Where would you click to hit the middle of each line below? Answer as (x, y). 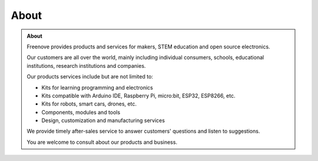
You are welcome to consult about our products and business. (102, 142)
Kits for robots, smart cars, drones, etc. (89, 104)
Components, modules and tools (81, 112)
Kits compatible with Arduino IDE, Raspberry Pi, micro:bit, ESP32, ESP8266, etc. (138, 96)
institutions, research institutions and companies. (86, 65)
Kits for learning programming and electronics (97, 87)
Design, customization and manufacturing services (103, 120)
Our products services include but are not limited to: (90, 77)
